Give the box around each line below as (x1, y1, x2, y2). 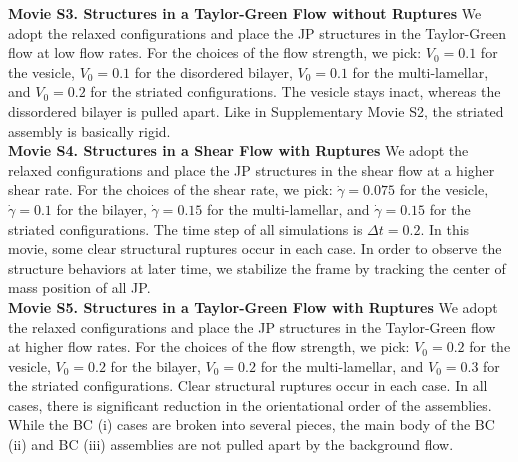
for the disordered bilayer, (134, 61, 293, 82)
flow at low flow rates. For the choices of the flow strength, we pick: (8, 42, 422, 63)
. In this (420, 218, 470, 239)
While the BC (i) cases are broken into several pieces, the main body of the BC (8, 414, 495, 435)
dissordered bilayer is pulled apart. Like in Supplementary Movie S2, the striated (8, 100, 504, 121)
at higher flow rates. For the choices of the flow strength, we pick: (8, 336, 410, 357)
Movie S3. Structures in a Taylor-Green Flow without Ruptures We (8, 3, 482, 23)
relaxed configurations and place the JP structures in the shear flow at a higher (8, 159, 495, 180)
